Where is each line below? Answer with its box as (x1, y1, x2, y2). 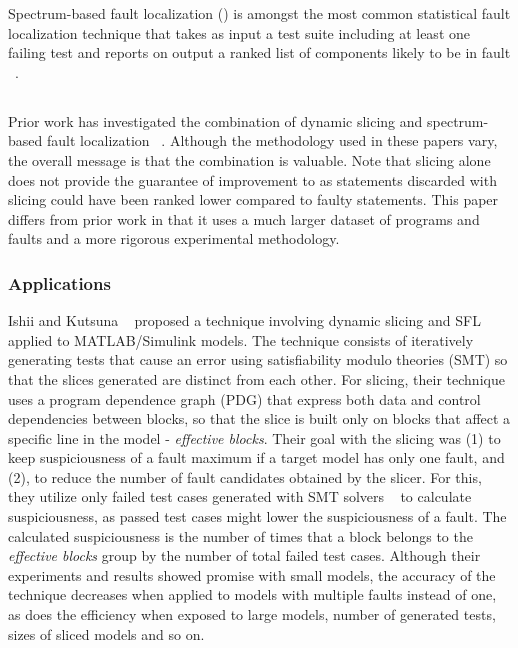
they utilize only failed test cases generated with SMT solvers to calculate (8, 486, 472, 507)
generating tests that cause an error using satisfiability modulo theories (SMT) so (8, 349, 508, 370)
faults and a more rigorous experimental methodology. (8, 228, 340, 249)
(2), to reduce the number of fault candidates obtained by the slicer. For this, (8, 466, 482, 487)
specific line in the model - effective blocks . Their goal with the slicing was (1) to (8, 427, 501, 448)
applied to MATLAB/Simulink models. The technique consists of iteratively (8, 329, 474, 350)
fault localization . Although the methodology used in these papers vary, (46, 130, 498, 151)
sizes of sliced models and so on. (8, 623, 205, 644)
